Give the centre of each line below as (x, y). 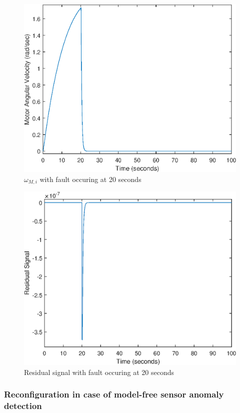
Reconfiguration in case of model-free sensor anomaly (114, 394)
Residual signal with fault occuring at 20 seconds (99, 372)
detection (23, 406)
